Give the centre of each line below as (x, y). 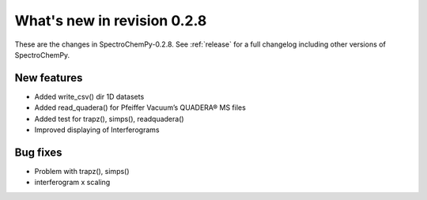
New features (49, 78)
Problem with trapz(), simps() (82, 171)
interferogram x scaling (72, 183)
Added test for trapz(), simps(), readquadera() (110, 119)
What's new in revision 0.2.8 (111, 21)
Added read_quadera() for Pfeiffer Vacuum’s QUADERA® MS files (140, 108)
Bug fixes (38, 152)
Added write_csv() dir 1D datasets (89, 96)
